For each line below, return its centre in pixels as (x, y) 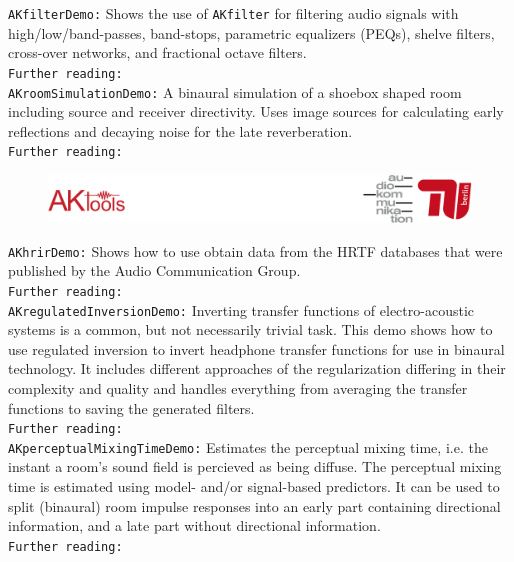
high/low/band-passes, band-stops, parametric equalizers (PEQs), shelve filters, (251, 32)
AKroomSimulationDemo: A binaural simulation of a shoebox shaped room (235, 91)
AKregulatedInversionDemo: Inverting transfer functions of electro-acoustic (241, 309)
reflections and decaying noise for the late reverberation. (180, 130)
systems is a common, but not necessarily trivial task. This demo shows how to (250, 329)
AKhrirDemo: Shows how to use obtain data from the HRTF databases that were (255, 250)
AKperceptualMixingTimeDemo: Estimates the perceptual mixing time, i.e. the (248, 446)
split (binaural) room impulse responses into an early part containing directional (254, 505)
